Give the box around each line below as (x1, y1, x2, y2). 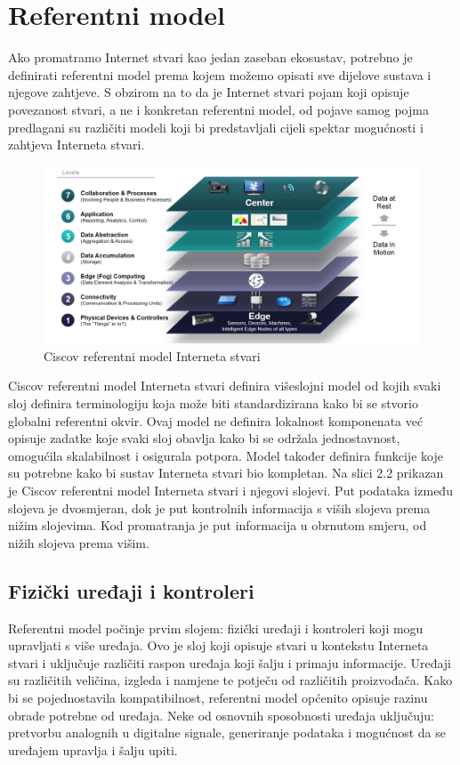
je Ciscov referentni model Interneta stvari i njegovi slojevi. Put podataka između (8, 481, 453, 500)
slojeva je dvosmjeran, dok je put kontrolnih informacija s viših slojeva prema (8, 498, 431, 517)
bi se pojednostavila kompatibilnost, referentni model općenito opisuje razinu (8, 688, 428, 706)
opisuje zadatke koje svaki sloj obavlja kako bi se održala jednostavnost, (8, 429, 400, 447)
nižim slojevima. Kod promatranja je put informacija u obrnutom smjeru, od (8, 516, 427, 535)
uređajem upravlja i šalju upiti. (8, 740, 178, 759)
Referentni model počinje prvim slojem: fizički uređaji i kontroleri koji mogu (8, 618, 424, 637)
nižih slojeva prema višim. (8, 533, 149, 552)
